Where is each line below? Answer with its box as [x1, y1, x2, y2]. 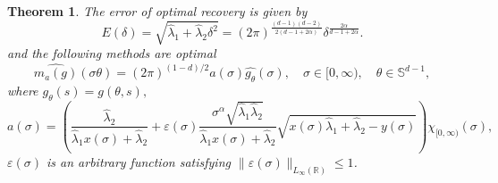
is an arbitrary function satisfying [46, 152, 231, 171]
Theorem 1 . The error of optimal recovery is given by [7, 2, 308, 20]
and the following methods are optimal [7, 44, 216, 62]
